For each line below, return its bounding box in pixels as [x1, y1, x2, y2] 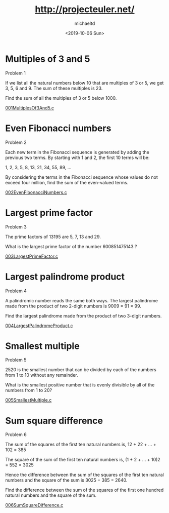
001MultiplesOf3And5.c [5, 105, 54, 111]
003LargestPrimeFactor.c [5, 253, 59, 259]
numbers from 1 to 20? [5, 387, 52, 393]
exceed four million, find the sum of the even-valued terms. [5, 179, 129, 185]
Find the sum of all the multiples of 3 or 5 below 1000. [5, 95, 117, 101]
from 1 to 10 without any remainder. [5, 372, 78, 378]
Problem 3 [5, 224, 27, 230]
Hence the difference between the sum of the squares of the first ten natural [5, 472, 164, 478]
